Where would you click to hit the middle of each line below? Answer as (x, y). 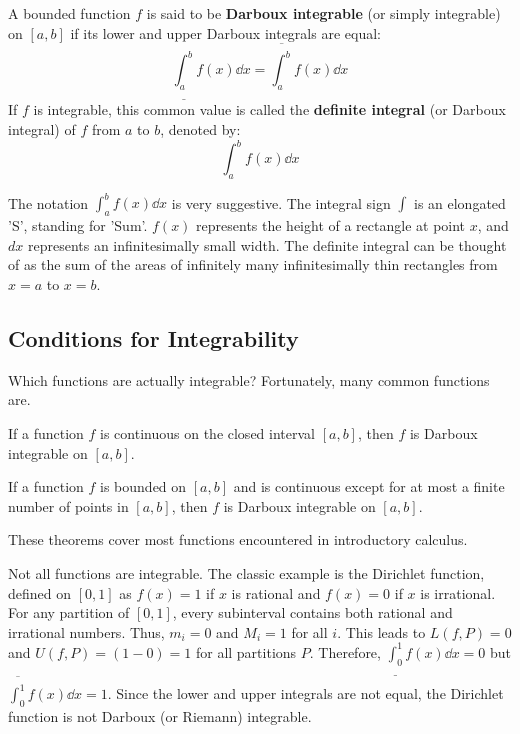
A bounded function (69, 13)
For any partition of (69, 612)
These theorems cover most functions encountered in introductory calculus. (238, 539)
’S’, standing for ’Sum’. (78, 225)
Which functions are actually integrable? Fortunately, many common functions (249, 379)
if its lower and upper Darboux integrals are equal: (225, 32)
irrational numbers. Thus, (86, 631)
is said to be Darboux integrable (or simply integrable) (323, 13)
